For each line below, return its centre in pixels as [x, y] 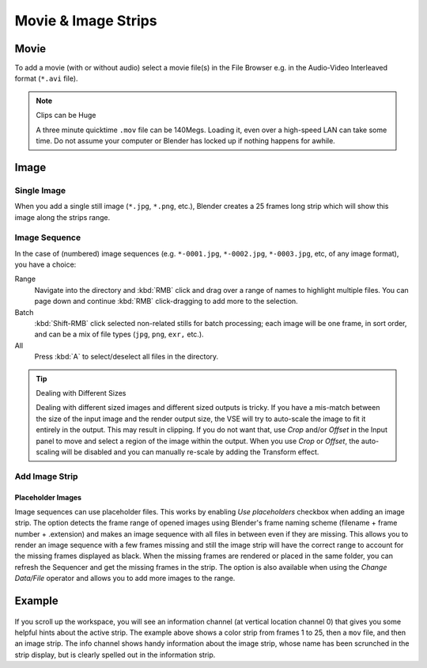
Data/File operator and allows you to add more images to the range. [125, 579]
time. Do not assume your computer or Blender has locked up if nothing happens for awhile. [185, 141]
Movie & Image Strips [86, 21]
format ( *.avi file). [46, 78]
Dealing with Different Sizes [81, 393]
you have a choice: [45, 264]
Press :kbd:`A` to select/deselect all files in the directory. [127, 357]
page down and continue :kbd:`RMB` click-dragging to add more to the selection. [166, 302]
